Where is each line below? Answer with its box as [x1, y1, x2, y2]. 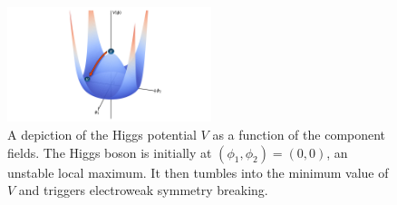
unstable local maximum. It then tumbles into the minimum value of [7, 162, 389, 181]
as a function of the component [212, 124, 386, 143]
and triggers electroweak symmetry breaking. [18, 181, 268, 200]
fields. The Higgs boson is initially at [7, 142, 212, 161]
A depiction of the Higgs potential [7, 124, 197, 143]
